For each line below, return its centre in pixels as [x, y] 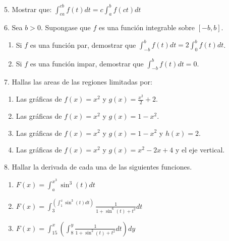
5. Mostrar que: [28, 9]
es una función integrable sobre [147, 27]
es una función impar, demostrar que [87, 63]
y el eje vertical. [200, 150]
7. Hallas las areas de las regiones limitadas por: [78, 82]
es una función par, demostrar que [83, 45]
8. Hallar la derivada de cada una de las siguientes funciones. [98, 166]
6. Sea [13, 27]
